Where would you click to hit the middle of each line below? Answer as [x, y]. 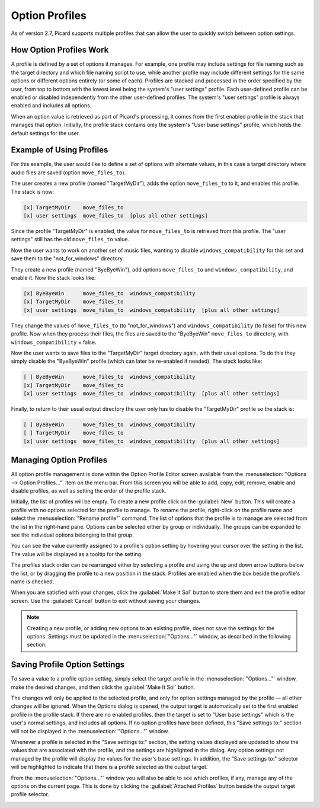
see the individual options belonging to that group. [72, 535]
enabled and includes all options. [51, 106]
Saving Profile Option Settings [68, 665]
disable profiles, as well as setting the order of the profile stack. [89, 491]
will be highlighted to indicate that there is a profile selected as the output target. [109, 767]
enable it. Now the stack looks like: [53, 277]
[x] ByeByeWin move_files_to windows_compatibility [109, 293]
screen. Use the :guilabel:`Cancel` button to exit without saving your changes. [106, 601]
